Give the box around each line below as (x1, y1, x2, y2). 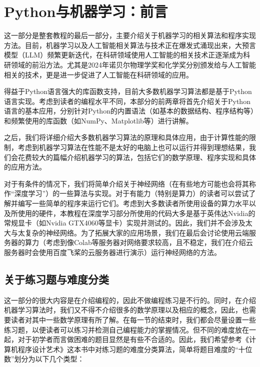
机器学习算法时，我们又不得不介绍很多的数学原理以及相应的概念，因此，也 (4, 304, 249, 315)
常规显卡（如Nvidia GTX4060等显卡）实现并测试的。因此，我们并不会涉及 (4, 217, 245, 228)
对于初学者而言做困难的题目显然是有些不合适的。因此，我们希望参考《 (17, 334, 249, 344)
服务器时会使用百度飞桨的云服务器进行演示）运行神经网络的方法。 (4, 247, 221, 257)
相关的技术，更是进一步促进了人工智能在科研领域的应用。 (4, 69, 193, 79)
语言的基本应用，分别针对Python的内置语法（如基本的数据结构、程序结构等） (4, 105, 254, 116)
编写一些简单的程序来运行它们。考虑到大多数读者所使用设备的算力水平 (17, 198, 249, 208)
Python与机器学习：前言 (4, 1, 168, 21)
